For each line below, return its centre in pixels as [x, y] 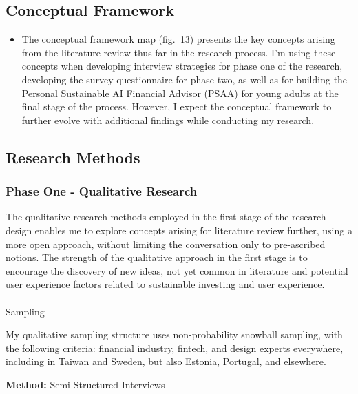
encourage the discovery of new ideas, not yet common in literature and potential [177, 270]
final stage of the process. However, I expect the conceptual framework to [177, 106]
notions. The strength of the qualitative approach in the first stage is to [157, 257]
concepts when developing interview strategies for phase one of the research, [182, 66]
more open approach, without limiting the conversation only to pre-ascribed [166, 243]
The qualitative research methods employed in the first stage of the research [166, 217]
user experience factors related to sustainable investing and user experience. [165, 284]
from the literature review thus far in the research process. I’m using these [179, 52]
